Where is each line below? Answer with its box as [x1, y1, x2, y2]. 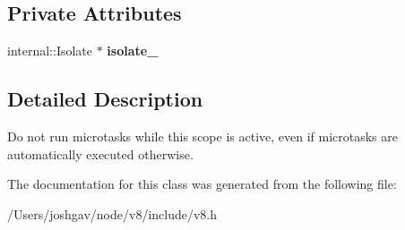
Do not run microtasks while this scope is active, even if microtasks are [7, 127, 399, 145]
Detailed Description [7, 85, 203, 113]
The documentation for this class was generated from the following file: [7, 175, 397, 193]
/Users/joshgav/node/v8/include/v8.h [7, 204, 218, 223]
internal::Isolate [7, 41, 93, 60]
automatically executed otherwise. [7, 144, 194, 163]
